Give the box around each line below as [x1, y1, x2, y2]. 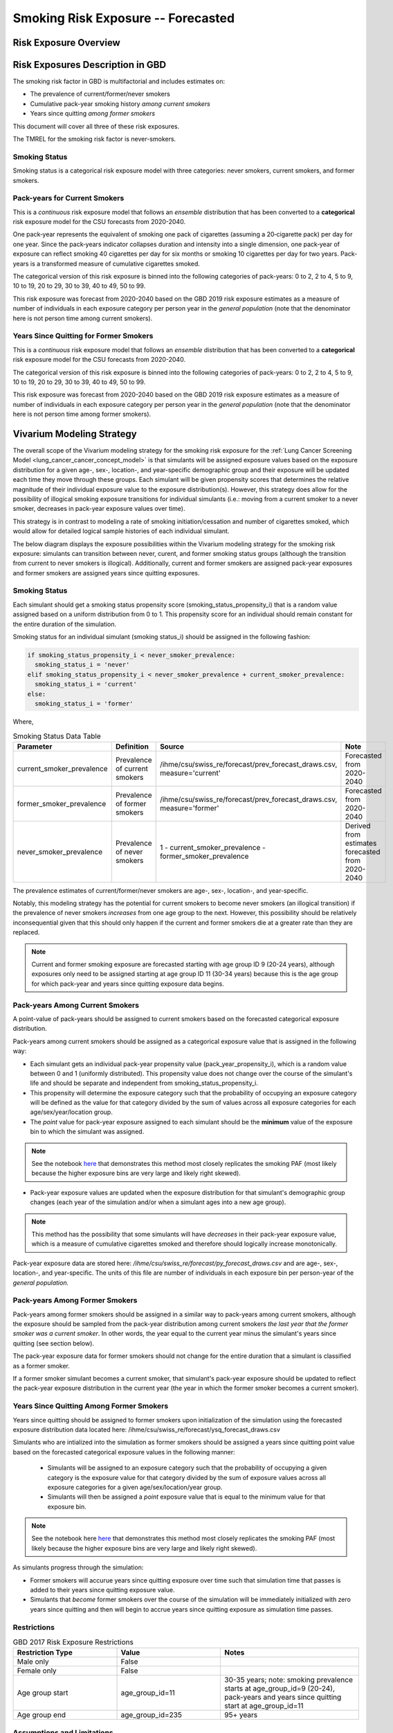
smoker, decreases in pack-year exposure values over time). [12, 505, 185, 513]
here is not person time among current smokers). [12, 314, 153, 322]
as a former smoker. [12, 1361, 71, 1370]
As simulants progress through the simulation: [12, 1563, 144, 1571]
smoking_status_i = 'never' [35, 661, 130, 669]
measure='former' [159, 803, 219, 812]
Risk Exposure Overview [12, 37, 120, 49]
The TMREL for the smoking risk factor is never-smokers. [12, 135, 176, 143]
